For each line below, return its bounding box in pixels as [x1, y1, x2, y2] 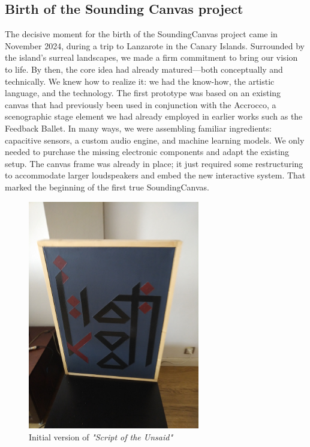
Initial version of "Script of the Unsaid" [29, 431, 173, 443]
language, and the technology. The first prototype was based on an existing [5, 87, 281, 99]
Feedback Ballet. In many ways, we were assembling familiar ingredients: [5, 121, 272, 134]
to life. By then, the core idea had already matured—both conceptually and [5, 62, 283, 75]
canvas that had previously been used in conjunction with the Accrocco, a [5, 98, 276, 111]
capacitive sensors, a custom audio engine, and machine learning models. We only [5, 133, 305, 146]
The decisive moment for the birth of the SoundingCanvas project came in [5, 28, 278, 40]
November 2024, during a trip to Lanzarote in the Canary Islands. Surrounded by [5, 39, 305, 52]
